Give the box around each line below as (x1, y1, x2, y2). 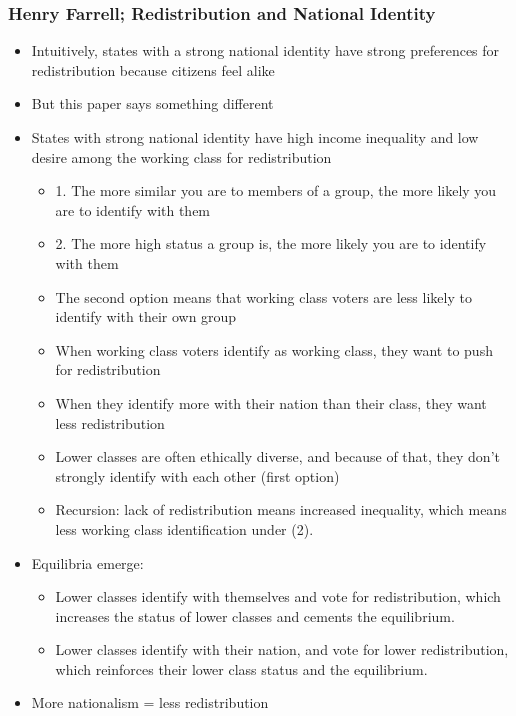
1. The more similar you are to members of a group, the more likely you (55, 180, 497, 201)
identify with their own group (55, 306, 237, 327)
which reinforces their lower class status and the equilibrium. (55, 658, 428, 679)
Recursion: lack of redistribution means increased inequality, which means (55, 499, 507, 520)
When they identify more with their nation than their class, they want (55, 392, 487, 413)
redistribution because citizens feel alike (31, 59, 275, 80)
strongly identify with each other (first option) (55, 465, 340, 486)
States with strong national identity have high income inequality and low (31, 127, 479, 147)
